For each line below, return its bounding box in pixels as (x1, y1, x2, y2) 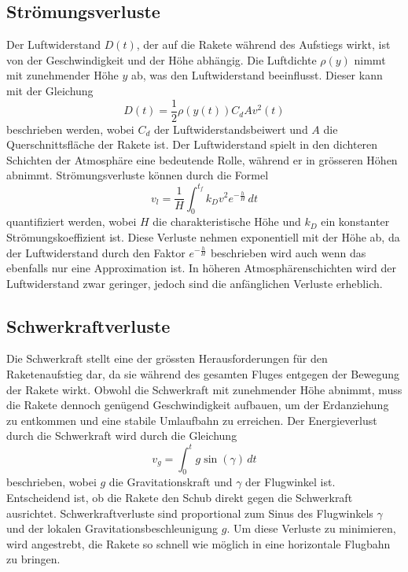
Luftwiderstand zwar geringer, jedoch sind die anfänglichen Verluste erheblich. (6, 275, 383, 291)
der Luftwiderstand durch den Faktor (6, 244, 186, 260)
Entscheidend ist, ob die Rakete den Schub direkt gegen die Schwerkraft (6, 489, 353, 505)
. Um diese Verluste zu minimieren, (226, 520, 396, 537)
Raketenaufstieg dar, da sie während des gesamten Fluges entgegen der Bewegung (6, 366, 399, 382)
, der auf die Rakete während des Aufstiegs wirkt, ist (136, 36, 391, 53)
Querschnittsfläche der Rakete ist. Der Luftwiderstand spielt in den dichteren (6, 136, 378, 153)
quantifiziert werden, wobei (6, 213, 137, 230)
